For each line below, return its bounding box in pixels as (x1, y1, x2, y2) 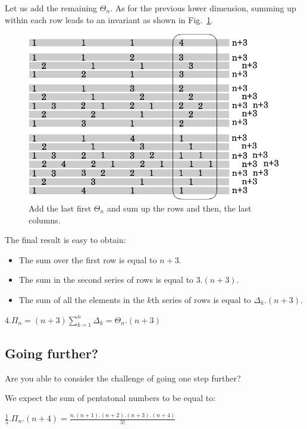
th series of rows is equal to (151, 293, 251, 305)
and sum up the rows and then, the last (106, 201, 252, 214)
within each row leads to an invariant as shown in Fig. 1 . (5, 13, 214, 26)
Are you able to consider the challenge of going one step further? (5, 371, 241, 384)
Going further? (5, 343, 99, 362)
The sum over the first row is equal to (18, 253, 157, 266)
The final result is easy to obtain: (5, 234, 126, 246)
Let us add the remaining (5, 2, 98, 14)
